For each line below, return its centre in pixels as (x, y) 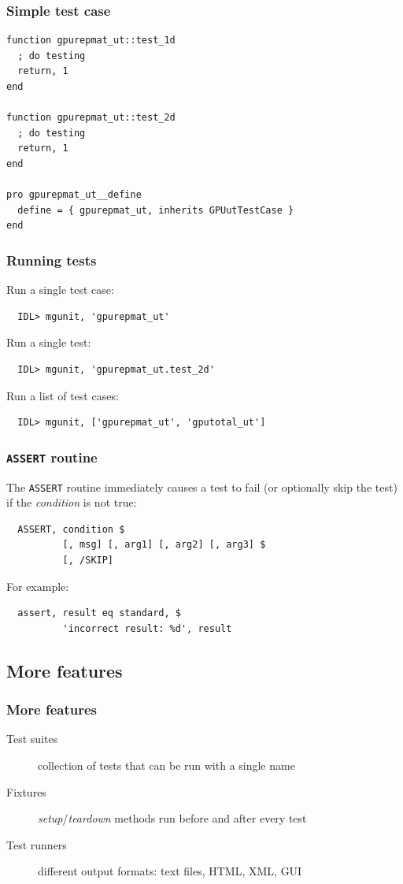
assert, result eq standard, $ (99, 613)
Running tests (52, 260)
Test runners (37, 844)
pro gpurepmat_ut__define (74, 195)
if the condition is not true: (72, 502)
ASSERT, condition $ (71, 529)
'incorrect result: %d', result (147, 628)
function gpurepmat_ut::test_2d (91, 118)
